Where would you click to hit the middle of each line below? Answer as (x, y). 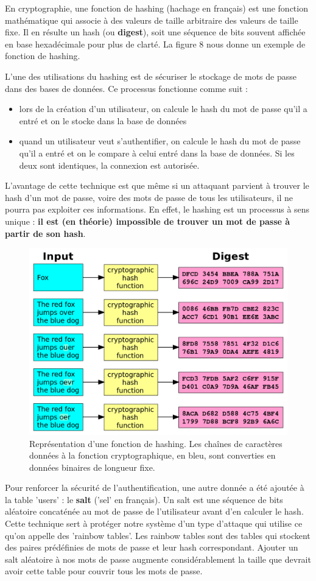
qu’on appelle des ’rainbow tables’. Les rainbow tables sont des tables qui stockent (158, 535)
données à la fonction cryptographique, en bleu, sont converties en (153, 455)
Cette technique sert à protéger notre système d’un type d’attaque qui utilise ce (154, 523)
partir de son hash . (45, 233)
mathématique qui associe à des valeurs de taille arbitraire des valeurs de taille (152, 20)
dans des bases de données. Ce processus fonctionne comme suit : (126, 88)
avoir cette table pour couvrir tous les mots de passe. (104, 571)
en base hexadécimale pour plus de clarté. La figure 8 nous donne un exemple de (155, 44)
